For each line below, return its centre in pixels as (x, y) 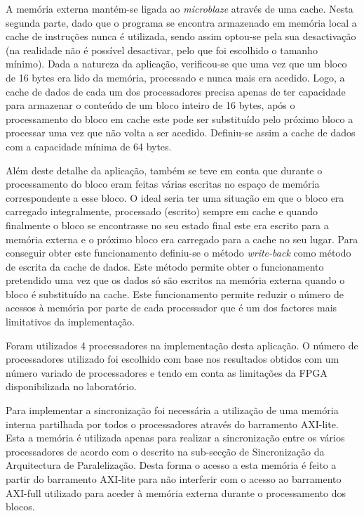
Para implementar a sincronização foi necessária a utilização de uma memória (172, 410)
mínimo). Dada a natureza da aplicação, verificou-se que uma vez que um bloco (176, 64)
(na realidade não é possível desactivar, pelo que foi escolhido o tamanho (162, 50)
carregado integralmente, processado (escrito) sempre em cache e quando (162, 211)
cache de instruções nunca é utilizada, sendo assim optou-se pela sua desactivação (181, 36)
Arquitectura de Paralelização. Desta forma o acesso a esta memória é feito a (171, 465)
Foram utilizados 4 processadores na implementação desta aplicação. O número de (182, 345)
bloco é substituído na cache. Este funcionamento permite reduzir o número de (175, 294)
